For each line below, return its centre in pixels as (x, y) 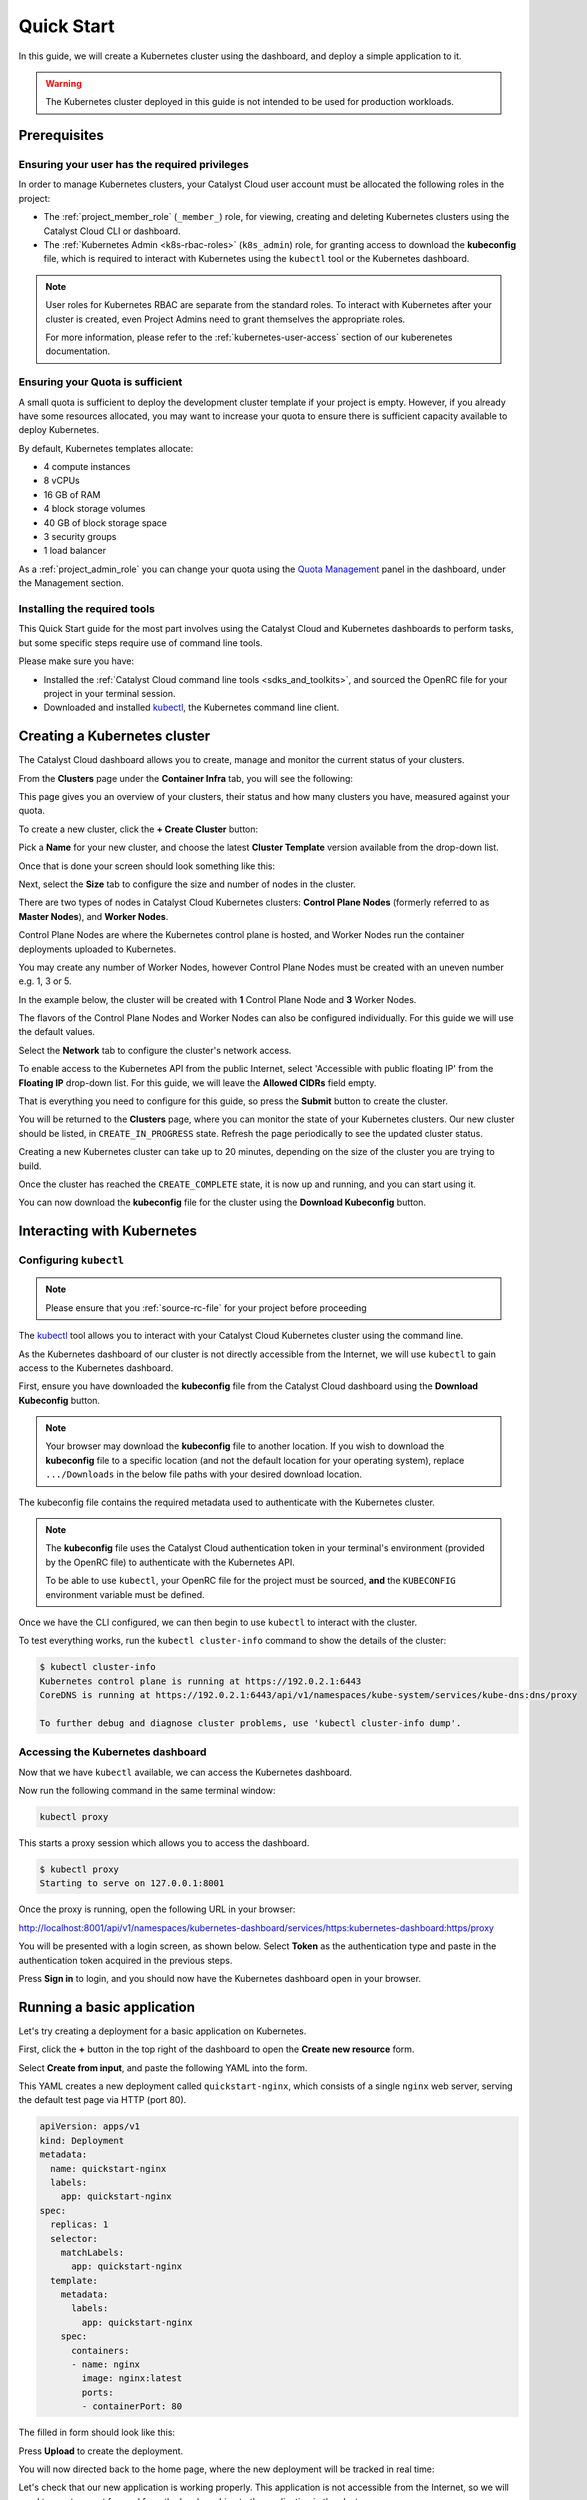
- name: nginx (105, 2364)
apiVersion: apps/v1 (89, 2126)
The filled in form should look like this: (96, 2432)
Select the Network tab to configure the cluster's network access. (155, 1050)
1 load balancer (75, 551)
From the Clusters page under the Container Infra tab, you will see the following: (186, 778)
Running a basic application (106, 2006)
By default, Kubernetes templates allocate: (106, 448)
